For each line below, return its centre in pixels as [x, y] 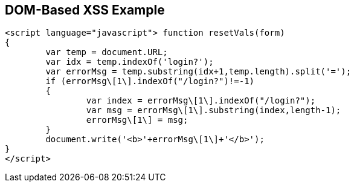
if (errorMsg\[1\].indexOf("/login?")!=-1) [150, 81]
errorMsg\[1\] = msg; [137, 120]
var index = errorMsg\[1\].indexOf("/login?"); [201, 101]
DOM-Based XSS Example [85, 10]
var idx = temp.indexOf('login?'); [130, 62]
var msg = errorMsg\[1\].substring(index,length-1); [214, 110]
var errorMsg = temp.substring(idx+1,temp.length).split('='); [198, 72]
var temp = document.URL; [107, 52]
